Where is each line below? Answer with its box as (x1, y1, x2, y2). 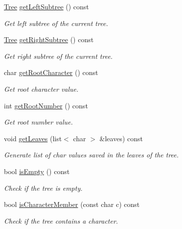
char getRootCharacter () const (4, 67, 98, 77)
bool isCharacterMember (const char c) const (4, 199, 140, 209)
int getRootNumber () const (4, 100, 88, 110)
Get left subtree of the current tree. (4, 18, 108, 28)
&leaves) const (99, 133, 143, 143)
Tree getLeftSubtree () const (4, 1, 89, 11)
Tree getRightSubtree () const (4, 34, 94, 45)
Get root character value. (4, 83, 79, 94)
